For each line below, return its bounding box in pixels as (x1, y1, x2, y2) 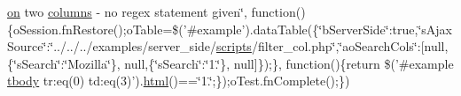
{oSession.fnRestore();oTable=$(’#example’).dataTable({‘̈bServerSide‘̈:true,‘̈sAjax (7, 19, 453, 38)
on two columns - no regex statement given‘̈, (7, 3, 247, 20)
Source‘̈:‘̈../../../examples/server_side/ (7, 37, 217, 55)
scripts (216, 37, 252, 55)
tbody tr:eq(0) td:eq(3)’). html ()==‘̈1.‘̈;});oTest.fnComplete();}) (7, 71, 350, 90)
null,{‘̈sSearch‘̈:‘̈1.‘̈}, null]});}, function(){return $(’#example (124, 54, 454, 72)
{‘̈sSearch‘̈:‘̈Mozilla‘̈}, (7, 54, 121, 72)
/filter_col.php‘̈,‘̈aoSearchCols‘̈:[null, (251, 37, 449, 55)
